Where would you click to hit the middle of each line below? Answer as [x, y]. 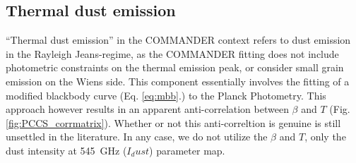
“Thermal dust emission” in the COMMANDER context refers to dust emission [178, 40]
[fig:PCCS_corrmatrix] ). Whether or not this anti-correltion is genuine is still [173, 122]
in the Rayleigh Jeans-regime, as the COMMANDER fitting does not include [172, 53]
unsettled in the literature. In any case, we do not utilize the [137, 137]
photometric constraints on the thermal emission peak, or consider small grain [175, 67]
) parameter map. [187, 150]
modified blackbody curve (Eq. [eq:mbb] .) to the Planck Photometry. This [166, 95]
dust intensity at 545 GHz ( [66, 150]
